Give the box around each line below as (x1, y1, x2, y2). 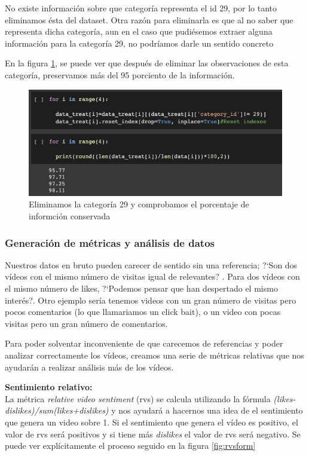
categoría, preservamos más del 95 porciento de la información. (5, 68, 235, 81)
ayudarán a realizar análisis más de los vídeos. (5, 360, 174, 373)
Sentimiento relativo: (5, 381, 93, 393)
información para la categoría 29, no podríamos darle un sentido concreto (5, 36, 274, 49)
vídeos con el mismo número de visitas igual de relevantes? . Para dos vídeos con (5, 270, 300, 283)
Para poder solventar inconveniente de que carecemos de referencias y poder (5, 337, 283, 350)
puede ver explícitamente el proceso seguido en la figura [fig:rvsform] (5, 439, 256, 452)
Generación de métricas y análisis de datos (5, 235, 215, 250)
